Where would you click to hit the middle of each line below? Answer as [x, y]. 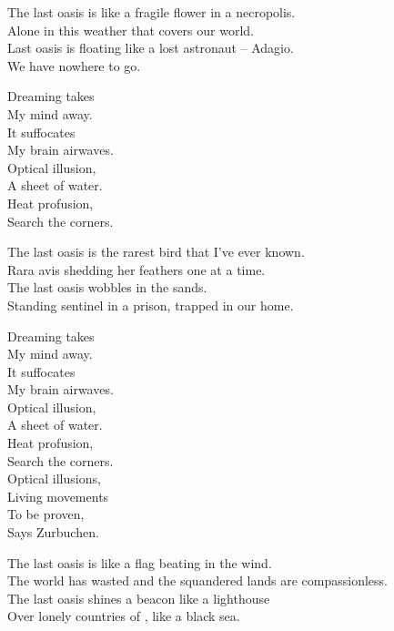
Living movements [58, 496]
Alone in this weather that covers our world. [131, 30]
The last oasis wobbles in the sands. [107, 287]
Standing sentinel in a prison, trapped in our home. [151, 305]
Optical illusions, [54, 478]
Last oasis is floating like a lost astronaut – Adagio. [151, 48]
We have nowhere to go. [74, 65]
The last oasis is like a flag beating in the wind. [140, 562]
